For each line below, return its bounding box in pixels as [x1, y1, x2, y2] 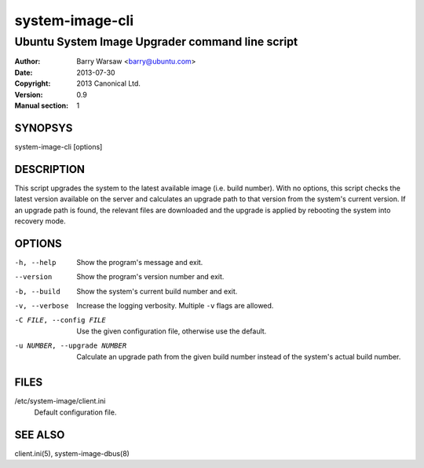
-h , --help [14, 258, 57, 267]
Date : [14, 68, 33, 77]
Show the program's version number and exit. [76, 272, 225, 282]
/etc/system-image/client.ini [14, 396, 106, 406]
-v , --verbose [14, 301, 69, 311]
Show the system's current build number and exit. [76, 286, 238, 296]
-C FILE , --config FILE [14, 315, 106, 325]
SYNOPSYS [14, 121, 73, 135]
